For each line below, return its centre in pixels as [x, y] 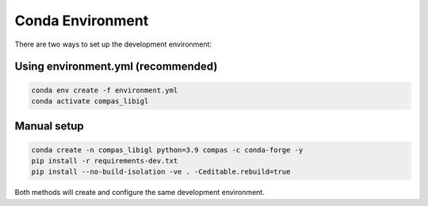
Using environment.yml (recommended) [116, 67]
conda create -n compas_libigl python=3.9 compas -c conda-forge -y [167, 150]
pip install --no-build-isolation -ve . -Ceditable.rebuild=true [161, 172]
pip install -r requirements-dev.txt [105, 161]
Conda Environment [82, 21]
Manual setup [50, 126]
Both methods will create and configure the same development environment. [139, 193]
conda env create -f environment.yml [105, 90]
